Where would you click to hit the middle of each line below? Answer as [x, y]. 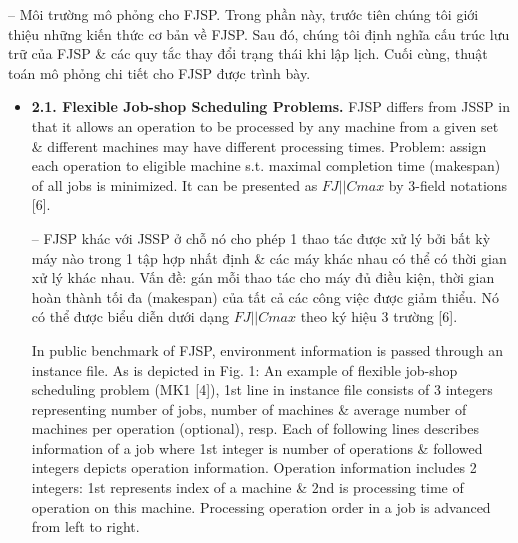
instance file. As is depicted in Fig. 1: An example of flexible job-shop [244, 369]
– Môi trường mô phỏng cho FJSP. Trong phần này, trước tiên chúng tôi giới [243, 14]
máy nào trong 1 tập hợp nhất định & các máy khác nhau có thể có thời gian [269, 257]
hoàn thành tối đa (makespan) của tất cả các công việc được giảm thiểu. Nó [265, 296]
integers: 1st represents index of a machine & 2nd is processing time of [247, 487]
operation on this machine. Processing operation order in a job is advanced [261, 506]
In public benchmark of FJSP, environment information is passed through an [267, 349]
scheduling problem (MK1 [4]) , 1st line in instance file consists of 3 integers [262, 389]
